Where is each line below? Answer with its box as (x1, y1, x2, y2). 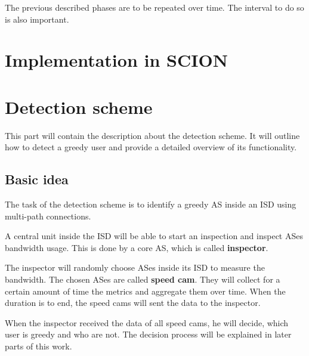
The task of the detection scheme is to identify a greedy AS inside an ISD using (5, 198, 296, 210)
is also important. (5, 13, 69, 25)
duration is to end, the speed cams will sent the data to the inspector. (5, 296, 261, 309)
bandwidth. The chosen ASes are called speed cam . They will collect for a (5, 273, 280, 286)
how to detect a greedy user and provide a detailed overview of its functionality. (5, 141, 297, 153)
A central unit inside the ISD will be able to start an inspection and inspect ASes (5, 230, 303, 242)
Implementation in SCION (5, 48, 228, 72)
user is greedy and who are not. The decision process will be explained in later (5, 328, 292, 340)
